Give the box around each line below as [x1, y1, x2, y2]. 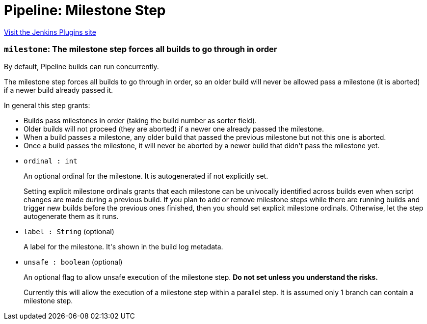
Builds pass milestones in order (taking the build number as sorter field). [24, 116, 257, 125]
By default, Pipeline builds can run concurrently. [4, 62, 159, 71]
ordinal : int [24, 157, 78, 165]
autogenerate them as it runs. [24, 212, 119, 220]
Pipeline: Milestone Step [4, 2, 166, 19]
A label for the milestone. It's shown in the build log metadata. [24, 242, 223, 251]
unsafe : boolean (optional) [24, 257, 123, 266]
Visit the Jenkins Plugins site [4, 27, 96, 36]
